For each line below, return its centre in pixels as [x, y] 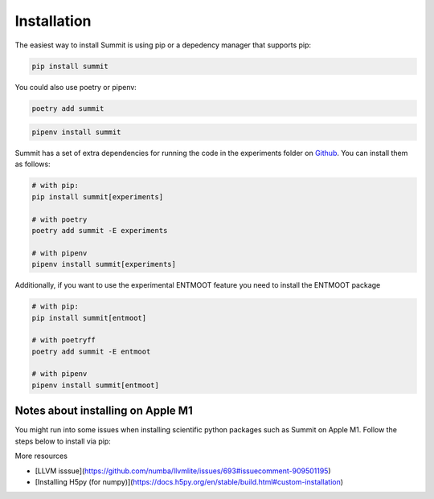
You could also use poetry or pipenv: [76, 87]
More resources [41, 456]
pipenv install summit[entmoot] [96, 385]
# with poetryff [64, 340]
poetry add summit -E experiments [100, 230]
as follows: [33, 164]
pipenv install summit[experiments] [104, 264]
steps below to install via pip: [63, 441]
